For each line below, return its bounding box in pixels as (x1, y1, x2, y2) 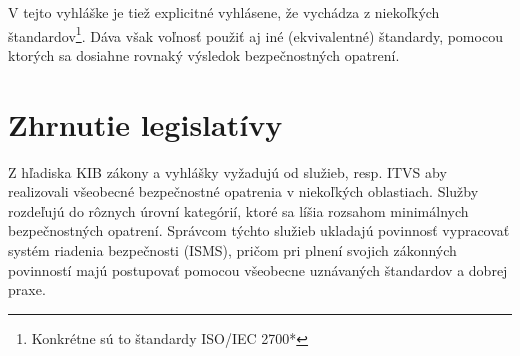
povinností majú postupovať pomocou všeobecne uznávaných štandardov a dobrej (8, 259, 508, 280)
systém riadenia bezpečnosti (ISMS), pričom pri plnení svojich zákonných (8, 239, 457, 260)
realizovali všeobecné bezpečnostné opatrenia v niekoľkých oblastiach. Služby (8, 181, 479, 202)
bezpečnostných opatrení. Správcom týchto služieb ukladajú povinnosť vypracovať (8, 220, 510, 241)
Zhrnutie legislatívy (8, 103, 283, 144)
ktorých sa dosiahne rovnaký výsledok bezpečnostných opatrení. (8, 44, 400, 65)
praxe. (8, 279, 46, 300)
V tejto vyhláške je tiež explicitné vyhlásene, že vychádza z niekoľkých (8, 2, 440, 22)
